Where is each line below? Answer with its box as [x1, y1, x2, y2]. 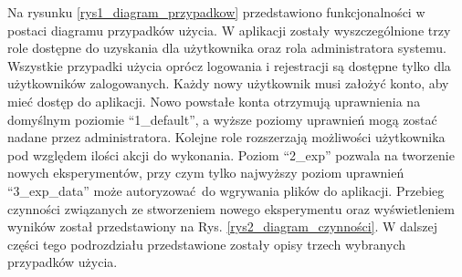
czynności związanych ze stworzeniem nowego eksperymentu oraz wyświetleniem [7, 199, 455, 218]
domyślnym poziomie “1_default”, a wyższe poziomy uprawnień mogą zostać [7, 109, 437, 128]
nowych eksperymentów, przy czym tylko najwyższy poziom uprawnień [7, 163, 404, 182]
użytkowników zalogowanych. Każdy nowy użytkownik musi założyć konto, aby [7, 74, 449, 93]
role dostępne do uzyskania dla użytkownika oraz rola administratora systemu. [7, 38, 446, 57]
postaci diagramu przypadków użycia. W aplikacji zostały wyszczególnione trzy [7, 20, 451, 39]
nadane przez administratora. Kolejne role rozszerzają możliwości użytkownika [7, 128, 446, 147]
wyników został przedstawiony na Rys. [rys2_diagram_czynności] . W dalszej [7, 217, 437, 236]
